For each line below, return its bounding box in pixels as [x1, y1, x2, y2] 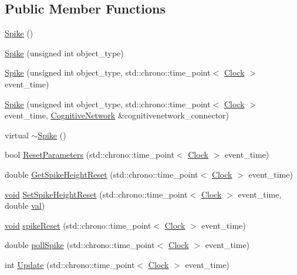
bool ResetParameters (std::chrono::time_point [5, 148, 174, 161]
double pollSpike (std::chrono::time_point [5, 239, 155, 251]
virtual [5, 128, 29, 141]
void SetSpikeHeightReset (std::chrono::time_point [5, 188, 188, 200]
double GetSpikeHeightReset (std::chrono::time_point [5, 168, 198, 180]
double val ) [5, 199, 45, 212]
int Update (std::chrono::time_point [5, 258, 135, 270]
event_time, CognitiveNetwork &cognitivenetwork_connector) [5, 109, 230, 121]
